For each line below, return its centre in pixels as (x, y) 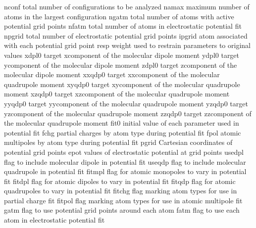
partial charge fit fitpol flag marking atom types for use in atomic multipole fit (123, 200)
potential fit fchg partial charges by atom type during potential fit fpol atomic (123, 132)
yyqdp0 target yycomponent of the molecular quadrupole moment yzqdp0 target (126, 103)
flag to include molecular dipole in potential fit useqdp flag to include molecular (125, 161)
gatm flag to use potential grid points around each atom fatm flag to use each (122, 210)
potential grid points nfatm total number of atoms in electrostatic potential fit (123, 26)
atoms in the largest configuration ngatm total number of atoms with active (119, 16)
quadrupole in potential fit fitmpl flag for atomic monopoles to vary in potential (125, 171)
